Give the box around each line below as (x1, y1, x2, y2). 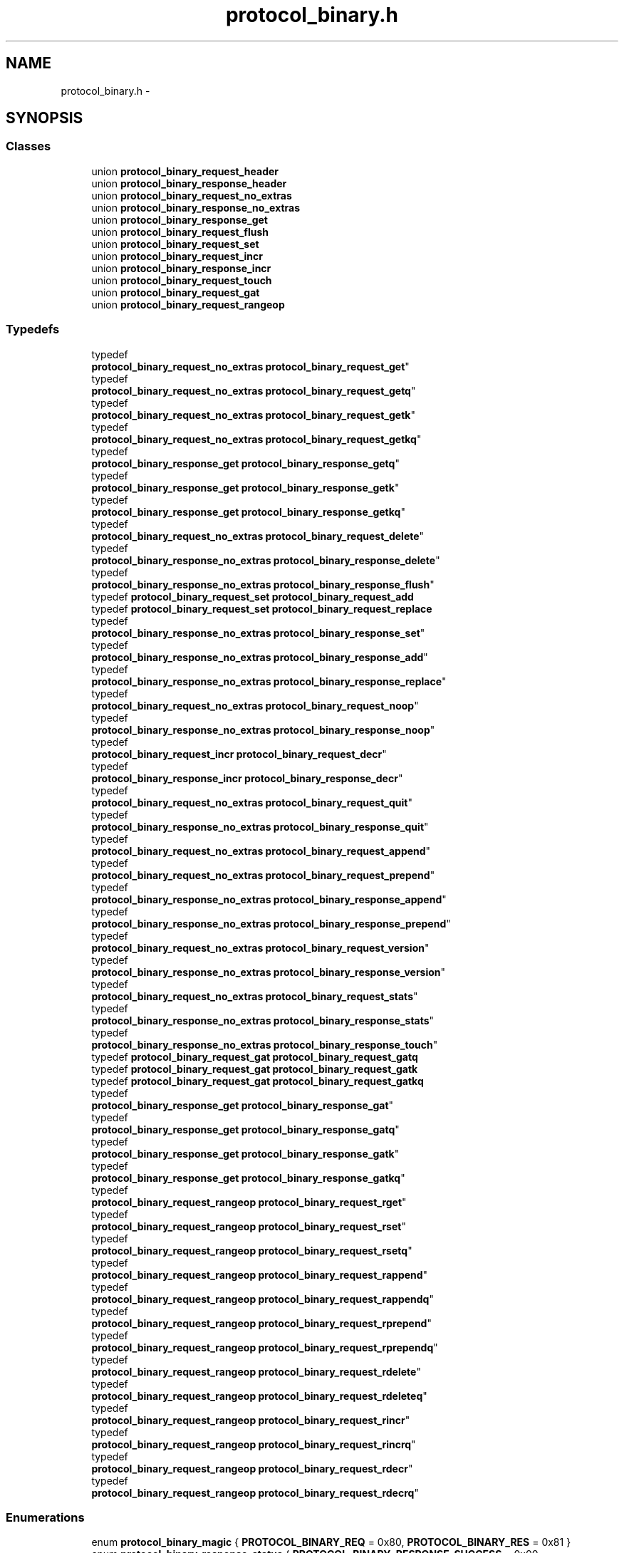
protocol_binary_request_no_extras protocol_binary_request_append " (91, 844, 431, 857)
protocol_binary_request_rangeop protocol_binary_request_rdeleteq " (91, 1389, 427, 1402)
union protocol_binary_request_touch (91, 274, 272, 286)
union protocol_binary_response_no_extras (91, 201, 301, 214)
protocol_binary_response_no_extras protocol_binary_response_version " (91, 965, 446, 978)
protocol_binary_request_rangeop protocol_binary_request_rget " (91, 1195, 407, 1208)
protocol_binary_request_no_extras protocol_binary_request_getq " (91, 384, 416, 397)
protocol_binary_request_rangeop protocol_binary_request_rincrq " (91, 1438, 416, 1450)
